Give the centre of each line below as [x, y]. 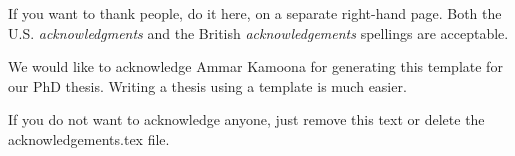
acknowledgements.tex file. [89, 138]
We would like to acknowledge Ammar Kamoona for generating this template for [255, 66]
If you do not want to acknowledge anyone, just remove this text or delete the [246, 119]
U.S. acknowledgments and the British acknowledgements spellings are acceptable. [258, 32]
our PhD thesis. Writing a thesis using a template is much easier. [207, 85]
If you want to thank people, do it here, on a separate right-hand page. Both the [255, 13]
